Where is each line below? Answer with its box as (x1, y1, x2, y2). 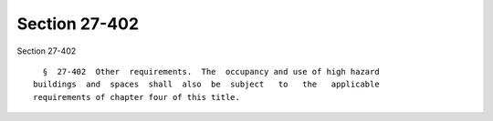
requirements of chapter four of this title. (33, 92, 241, 102)
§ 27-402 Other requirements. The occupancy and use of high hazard (42, 66, 380, 76)
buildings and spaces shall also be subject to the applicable (33, 79, 380, 90)
